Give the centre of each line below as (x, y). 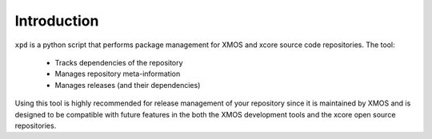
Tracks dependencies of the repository (119, 62)
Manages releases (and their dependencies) (128, 85)
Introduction (57, 21)
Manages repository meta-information (118, 74)
